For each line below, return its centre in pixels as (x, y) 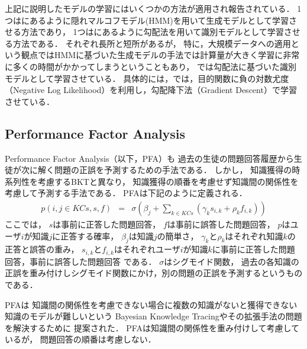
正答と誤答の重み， (42, 249)
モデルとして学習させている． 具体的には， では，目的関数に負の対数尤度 (147, 78)
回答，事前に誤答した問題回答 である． (81, 261)
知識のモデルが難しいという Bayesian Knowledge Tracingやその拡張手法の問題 (153, 316)
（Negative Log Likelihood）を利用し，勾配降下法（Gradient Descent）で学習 (151, 90)
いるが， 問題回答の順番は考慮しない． (80, 339)
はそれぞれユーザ (147, 249)
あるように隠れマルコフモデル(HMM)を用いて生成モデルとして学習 (159, 20)
